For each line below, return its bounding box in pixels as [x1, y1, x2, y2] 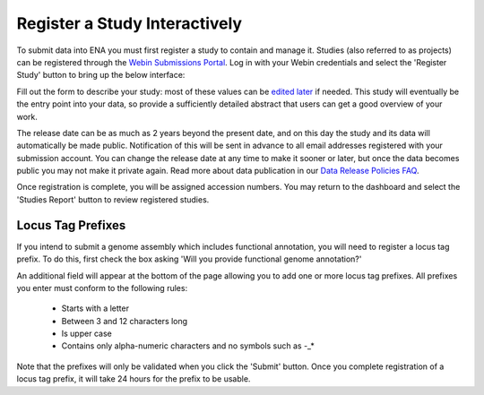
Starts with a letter [61, 303, 130, 313]
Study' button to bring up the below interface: [16, 70, 186, 81]
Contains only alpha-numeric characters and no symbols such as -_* [61, 340, 315, 351]
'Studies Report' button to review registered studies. [16, 193, 210, 205]
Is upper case [61, 328, 112, 339]
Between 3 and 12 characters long [61, 315, 188, 326]
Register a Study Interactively [16, 13, 242, 33]
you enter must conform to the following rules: [16, 282, 188, 293]
